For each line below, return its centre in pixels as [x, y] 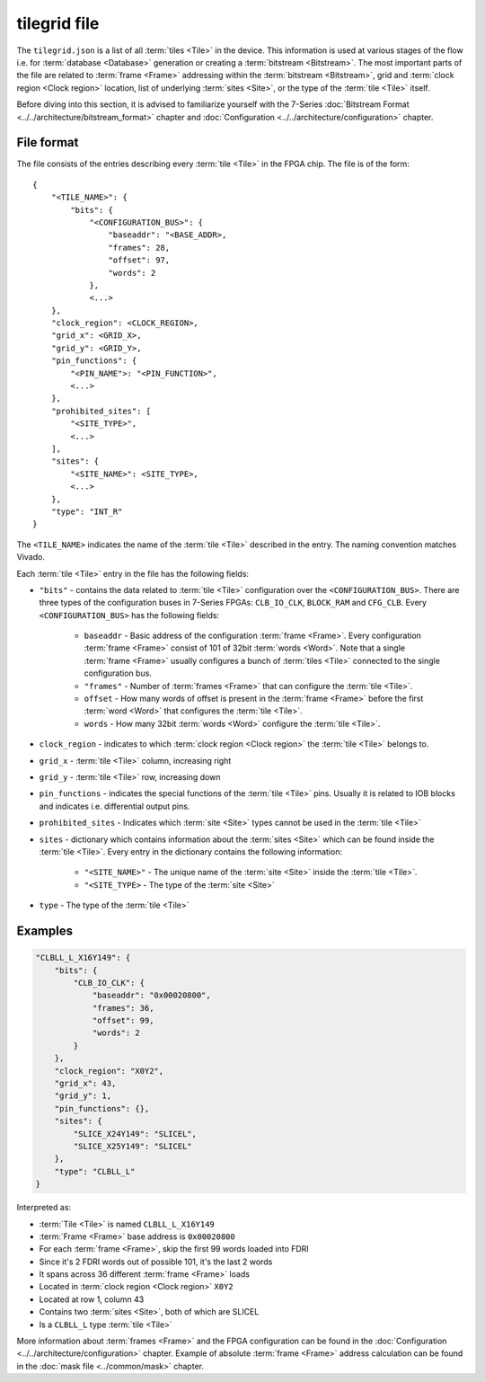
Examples [45, 930]
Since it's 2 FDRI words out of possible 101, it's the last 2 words [156, 1262]
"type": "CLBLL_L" [95, 1171]
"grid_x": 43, [85, 1084]
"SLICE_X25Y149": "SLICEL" [132, 1146]
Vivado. [31, 557]
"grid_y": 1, [83, 1096]
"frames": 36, [123, 1008]
